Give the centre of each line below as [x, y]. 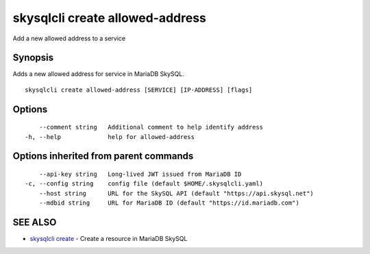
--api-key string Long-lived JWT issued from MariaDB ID [140, 174]
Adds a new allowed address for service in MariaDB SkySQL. [98, 74]
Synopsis [33, 58]
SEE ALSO [35, 223]
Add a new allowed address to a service [69, 38]
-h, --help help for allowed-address [110, 137]
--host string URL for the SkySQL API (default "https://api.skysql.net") [176, 193]
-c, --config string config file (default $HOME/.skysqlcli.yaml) [144, 184]
